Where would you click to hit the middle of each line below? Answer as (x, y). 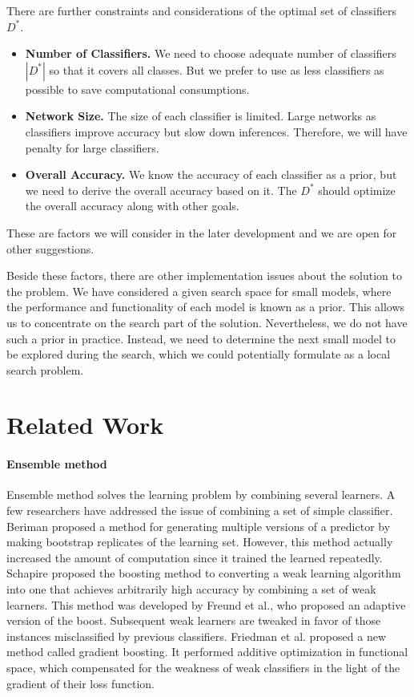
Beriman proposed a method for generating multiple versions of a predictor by (199, 526)
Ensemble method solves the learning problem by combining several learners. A (201, 494)
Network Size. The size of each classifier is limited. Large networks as (201, 116)
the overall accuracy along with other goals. (132, 206)
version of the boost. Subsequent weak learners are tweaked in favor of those (194, 620)
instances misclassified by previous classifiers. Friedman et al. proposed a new (196, 636)
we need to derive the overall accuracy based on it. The (161, 190)
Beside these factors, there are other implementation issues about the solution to (204, 276)
